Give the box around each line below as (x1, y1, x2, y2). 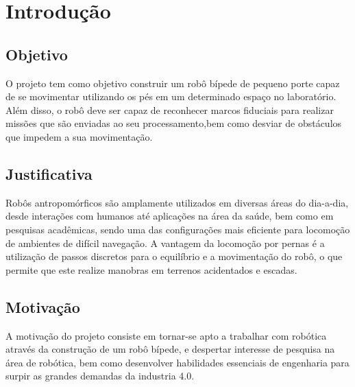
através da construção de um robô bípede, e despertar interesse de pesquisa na (5, 342, 335, 356)
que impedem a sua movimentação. (5, 129, 153, 143)
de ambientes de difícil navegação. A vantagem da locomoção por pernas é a (5, 235, 325, 250)
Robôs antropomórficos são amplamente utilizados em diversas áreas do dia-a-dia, (5, 195, 349, 209)
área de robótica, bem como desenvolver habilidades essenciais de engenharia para (5, 355, 350, 369)
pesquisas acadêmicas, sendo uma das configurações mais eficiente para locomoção (5, 222, 350, 236)
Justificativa (5, 163, 93, 184)
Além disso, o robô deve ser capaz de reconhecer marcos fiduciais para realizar (5, 102, 334, 117)
